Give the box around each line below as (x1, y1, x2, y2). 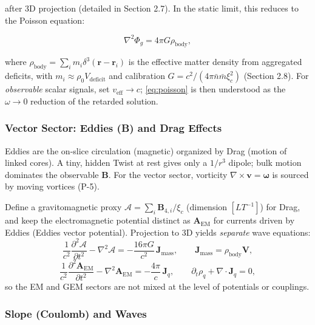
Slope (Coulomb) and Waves (5, 306, 147, 321)
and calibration (109, 69, 165, 82)
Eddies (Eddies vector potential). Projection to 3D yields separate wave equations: (5, 225, 311, 238)
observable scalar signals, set (5, 83, 110, 95)
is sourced (272, 168, 309, 180)
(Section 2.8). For (243, 69, 309, 82)
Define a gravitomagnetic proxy (5, 200, 122, 213)
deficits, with (5, 69, 53, 82)
